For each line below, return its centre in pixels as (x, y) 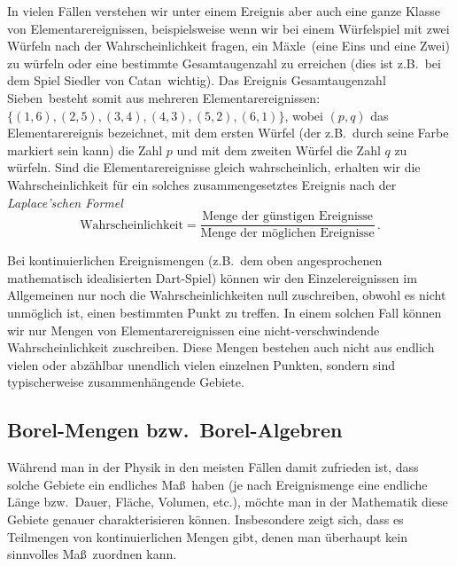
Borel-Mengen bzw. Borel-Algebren (175, 430)
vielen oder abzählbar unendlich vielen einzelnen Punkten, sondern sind (201, 364)
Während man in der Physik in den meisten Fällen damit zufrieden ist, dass (213, 467)
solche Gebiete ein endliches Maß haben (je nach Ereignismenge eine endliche (217, 484)
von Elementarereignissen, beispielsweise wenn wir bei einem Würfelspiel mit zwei (228, 28)
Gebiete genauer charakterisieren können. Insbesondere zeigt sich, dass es (205, 519)
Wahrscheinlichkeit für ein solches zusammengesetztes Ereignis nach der (202, 184)
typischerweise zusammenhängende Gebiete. (126, 382)
